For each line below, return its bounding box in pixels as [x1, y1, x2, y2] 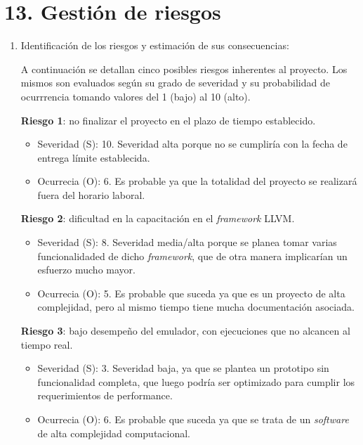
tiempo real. [20, 337, 73, 352]
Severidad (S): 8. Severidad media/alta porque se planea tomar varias [37, 235, 337, 250]
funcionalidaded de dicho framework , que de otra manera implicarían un [37, 248, 348, 263]
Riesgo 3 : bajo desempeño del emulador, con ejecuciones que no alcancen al [20, 323, 350, 338]
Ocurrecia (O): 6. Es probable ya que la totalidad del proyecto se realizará [37, 174, 357, 188]
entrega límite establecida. [37, 150, 150, 165]
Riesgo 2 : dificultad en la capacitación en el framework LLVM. [20, 211, 295, 226]
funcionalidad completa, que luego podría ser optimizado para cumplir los [37, 374, 355, 389]
